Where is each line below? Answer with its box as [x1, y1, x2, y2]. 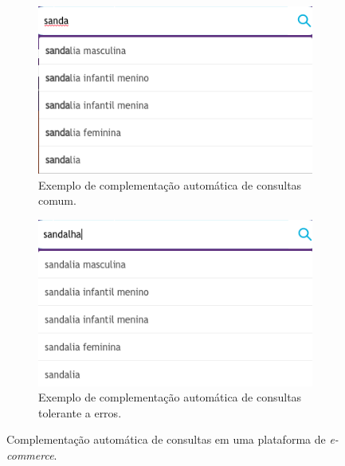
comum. [38, 192, 76, 209]
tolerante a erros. [38, 404, 122, 421]
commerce [6, 446, 54, 463]
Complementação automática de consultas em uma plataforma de [6, 431, 326, 448]
